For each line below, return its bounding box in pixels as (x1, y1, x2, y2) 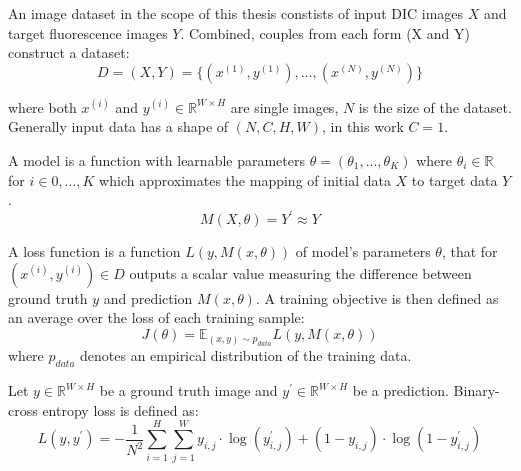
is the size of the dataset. (358, 96, 512, 117)
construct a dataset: (8, 42, 130, 63)
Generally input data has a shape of (8, 116, 229, 137)
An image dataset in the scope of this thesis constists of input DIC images (8, 3, 464, 23)
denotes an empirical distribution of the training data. (80, 345, 412, 366)
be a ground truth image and (99, 380, 278, 401)
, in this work (322, 116, 404, 137)
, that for (441, 241, 498, 262)
